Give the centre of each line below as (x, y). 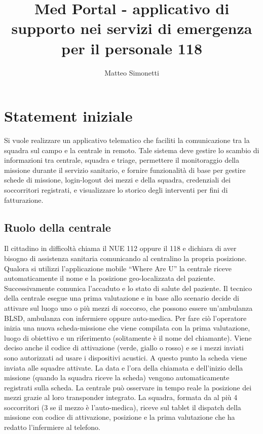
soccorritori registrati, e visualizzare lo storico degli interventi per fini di (116, 190)
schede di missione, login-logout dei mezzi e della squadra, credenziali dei (117, 180)
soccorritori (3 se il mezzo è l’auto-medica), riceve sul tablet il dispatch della (123, 407)
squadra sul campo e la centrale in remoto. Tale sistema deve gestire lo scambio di (132, 150)
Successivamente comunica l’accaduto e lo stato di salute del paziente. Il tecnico (128, 288)
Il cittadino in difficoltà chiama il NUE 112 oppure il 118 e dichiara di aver (120, 248)
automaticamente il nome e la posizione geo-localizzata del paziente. (110, 278)
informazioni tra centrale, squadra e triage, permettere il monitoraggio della (122, 160)
